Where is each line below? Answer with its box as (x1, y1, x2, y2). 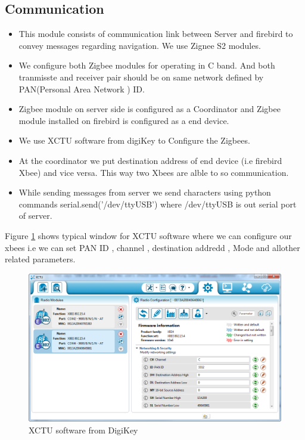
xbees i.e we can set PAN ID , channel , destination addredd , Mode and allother (5, 241, 300, 253)
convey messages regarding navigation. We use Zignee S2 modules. (18, 39, 261, 51)
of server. (18, 209, 52, 222)
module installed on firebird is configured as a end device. (18, 114, 229, 126)
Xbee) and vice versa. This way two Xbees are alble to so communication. (18, 166, 289, 178)
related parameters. (5, 253, 76, 265)
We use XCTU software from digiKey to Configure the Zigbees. (18, 134, 250, 147)
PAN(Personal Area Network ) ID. (18, 82, 145, 95)
